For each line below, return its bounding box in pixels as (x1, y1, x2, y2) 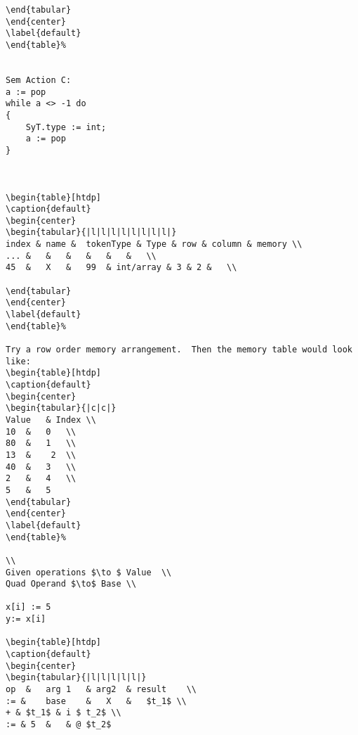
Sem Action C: (6, 75, 72, 85)
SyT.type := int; (25, 122, 107, 132)
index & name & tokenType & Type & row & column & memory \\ (6, 239, 303, 250)
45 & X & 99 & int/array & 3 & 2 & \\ (6, 262, 237, 273)
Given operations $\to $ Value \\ (6, 567, 172, 577)
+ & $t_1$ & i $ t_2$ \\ (6, 708, 121, 718)
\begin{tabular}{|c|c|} (6, 403, 117, 414)
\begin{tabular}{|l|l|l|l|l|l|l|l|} (6, 227, 177, 238)
